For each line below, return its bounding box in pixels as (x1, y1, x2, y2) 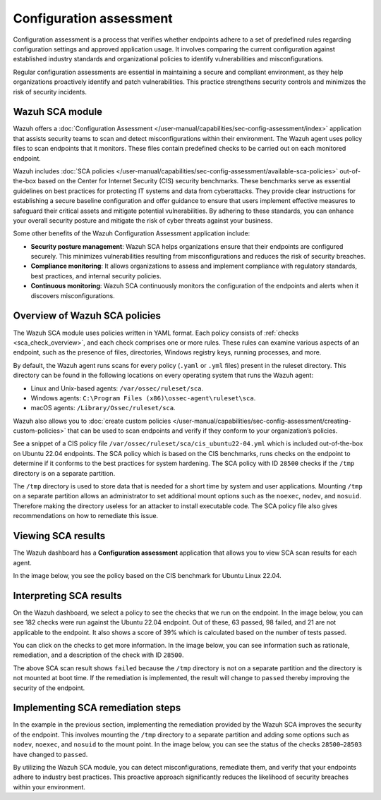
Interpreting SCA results (13, 589, 123, 602)
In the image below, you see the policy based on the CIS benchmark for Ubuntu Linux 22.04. (13, 571, 282, 579)
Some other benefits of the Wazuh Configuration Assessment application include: (13, 229, 250, 238)
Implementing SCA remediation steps (13, 702, 181, 714)
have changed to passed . (13, 750, 88, 758)
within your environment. (13, 782, 86, 791)
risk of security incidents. (13, 87, 87, 96)
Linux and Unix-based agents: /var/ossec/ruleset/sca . (30, 384, 204, 393)
